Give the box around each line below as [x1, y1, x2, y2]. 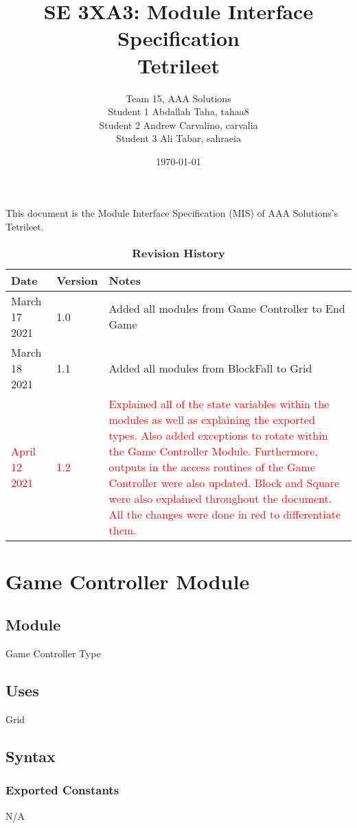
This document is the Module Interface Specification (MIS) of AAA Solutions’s [5, 206, 338, 220]
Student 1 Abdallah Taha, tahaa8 [108, 104, 249, 119]
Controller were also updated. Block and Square [108, 474, 340, 490]
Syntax [5, 746, 56, 767]
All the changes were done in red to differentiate [108, 506, 341, 522]
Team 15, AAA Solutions [126, 91, 231, 105]
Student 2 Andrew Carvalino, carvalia [99, 117, 258, 132]
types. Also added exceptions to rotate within [108, 427, 328, 443]
